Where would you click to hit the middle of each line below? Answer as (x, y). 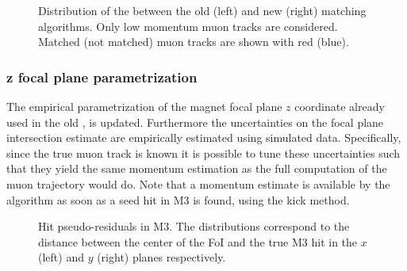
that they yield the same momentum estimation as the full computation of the (197, 168)
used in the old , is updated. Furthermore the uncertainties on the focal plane (195, 122)
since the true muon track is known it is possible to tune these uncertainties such (203, 153)
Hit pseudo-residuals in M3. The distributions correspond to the (194, 226)
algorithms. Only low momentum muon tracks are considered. (188, 26)
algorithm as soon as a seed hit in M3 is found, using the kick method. (178, 199)
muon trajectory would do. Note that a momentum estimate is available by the (198, 183)
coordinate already (340, 106)
